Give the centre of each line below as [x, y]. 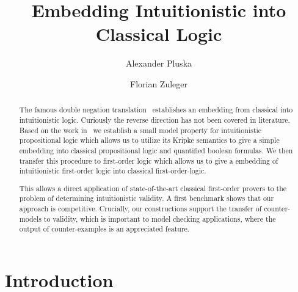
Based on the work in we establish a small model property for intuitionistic [140, 130]
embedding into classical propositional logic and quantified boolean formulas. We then [156, 150]
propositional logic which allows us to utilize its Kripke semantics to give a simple [149, 140]
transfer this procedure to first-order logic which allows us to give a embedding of [149, 160]
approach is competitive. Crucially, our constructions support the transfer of [140, 209]
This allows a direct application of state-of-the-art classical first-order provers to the [153, 188]
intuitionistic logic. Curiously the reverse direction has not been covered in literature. [154, 119]
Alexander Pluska [159, 63]
